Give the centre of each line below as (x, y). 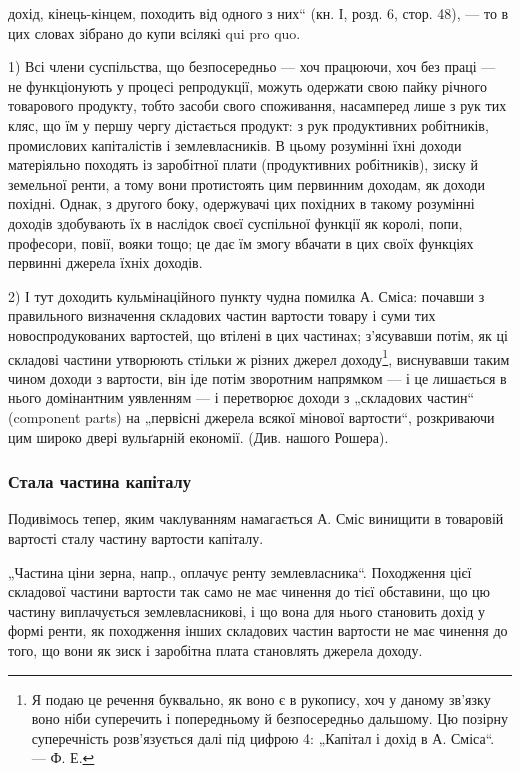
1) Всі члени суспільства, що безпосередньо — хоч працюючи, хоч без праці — (252, 66)
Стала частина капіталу (99, 481)
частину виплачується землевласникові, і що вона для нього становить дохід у (247, 610)
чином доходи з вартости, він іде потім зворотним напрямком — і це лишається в (257, 377)
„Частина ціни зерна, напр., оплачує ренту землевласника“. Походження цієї (240, 571)
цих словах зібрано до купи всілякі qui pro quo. (154, 32)
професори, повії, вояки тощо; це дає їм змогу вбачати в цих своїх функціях (241, 242)
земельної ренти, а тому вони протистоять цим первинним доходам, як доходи (246, 183)
